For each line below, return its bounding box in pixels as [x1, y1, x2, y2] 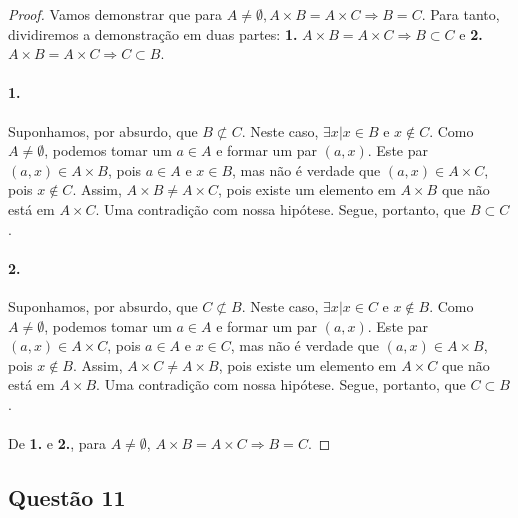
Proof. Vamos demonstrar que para [8, 4, 223, 24]
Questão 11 [8, 482, 126, 513]
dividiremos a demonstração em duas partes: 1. [8, 23, 298, 44]
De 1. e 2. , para [8, 433, 107, 454]
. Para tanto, [421, 4, 500, 24]
